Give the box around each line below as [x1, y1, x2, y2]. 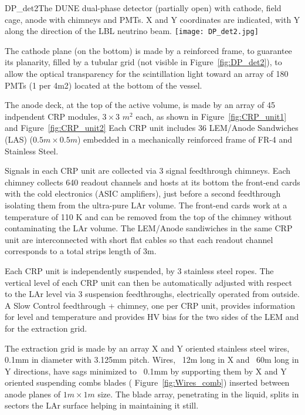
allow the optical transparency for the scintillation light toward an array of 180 [5, 68, 289, 80]
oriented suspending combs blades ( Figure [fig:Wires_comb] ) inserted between [5, 376, 290, 389]
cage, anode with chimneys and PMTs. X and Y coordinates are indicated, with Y [5, 13, 300, 25]
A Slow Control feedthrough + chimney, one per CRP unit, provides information [5, 299, 295, 311]
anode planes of [5, 387, 60, 400]
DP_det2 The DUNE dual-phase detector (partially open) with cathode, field [5, 2, 282, 14]
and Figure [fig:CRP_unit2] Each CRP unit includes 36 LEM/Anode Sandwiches [5, 122, 299, 134]
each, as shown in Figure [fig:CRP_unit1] [135, 110, 287, 122]
